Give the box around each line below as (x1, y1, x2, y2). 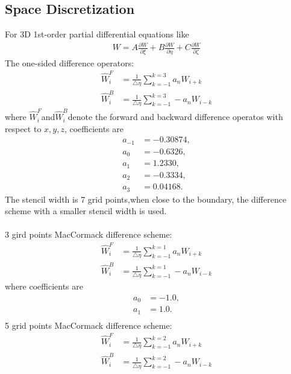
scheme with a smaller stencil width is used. (5, 204, 167, 217)
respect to (5, 122, 42, 135)
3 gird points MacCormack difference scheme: (5, 228, 172, 241)
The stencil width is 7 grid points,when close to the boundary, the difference (5, 192, 287, 205)
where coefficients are (5, 280, 84, 293)
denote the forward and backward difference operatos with (67, 110, 283, 123)
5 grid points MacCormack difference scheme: (5, 319, 172, 331)
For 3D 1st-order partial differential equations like (5, 28, 189, 40)
